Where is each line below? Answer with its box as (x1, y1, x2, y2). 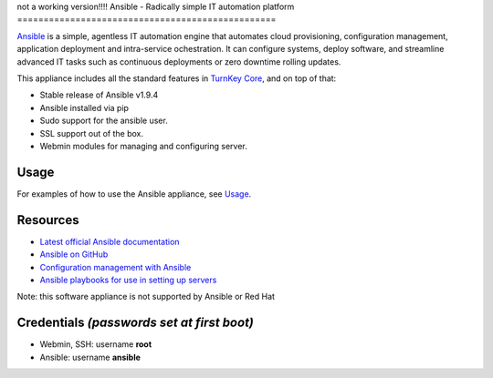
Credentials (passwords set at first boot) (16, 315, 255, 331)
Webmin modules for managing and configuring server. (39, 140, 248, 151)
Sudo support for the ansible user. (39, 115, 168, 127)
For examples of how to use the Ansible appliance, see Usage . (16, 188, 252, 199)
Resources (16, 212, 79, 228)
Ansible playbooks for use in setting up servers (39, 274, 217, 285)
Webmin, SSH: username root (39, 339, 152, 350)
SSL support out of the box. (39, 128, 144, 138)
